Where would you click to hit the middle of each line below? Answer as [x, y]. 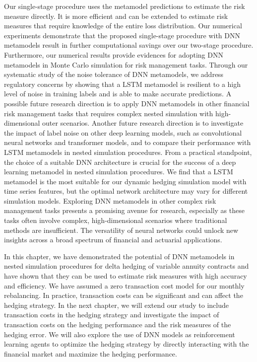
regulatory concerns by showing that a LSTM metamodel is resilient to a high [123, 84]
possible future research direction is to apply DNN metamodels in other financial [127, 103]
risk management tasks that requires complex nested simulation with [109, 113]
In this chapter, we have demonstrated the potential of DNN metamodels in [119, 256]
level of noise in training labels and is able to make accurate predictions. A [118, 94]
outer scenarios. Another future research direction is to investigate [143, 123]
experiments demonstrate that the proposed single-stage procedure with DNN [122, 35]
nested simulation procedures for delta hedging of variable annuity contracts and [127, 266]
